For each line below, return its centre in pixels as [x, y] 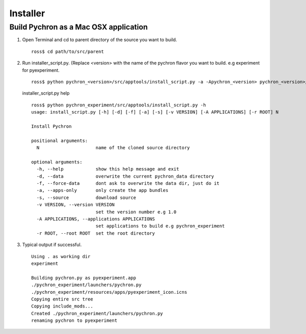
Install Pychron [52, 126]
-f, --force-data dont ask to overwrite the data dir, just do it [128, 184]
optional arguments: [57, 162]
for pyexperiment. [41, 70]
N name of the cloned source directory [113, 148]
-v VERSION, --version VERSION [75, 205]
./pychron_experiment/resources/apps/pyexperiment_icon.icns [109, 292]
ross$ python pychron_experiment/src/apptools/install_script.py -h [119, 105]
